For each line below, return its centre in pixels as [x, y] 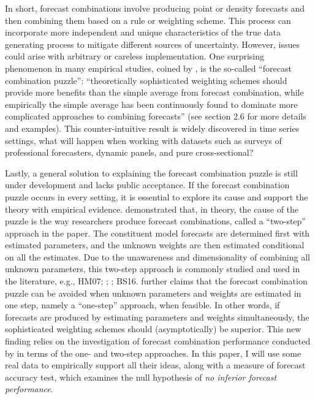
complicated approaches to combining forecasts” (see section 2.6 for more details [156, 116]
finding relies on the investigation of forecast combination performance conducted [158, 341]
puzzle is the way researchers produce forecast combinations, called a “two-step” [155, 221]
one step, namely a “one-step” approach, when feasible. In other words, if [142, 305]
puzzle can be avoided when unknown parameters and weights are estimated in [153, 293]
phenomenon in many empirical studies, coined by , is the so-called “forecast [148, 68]
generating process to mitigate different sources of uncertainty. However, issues [152, 44]
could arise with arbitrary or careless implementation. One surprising [135, 56]
